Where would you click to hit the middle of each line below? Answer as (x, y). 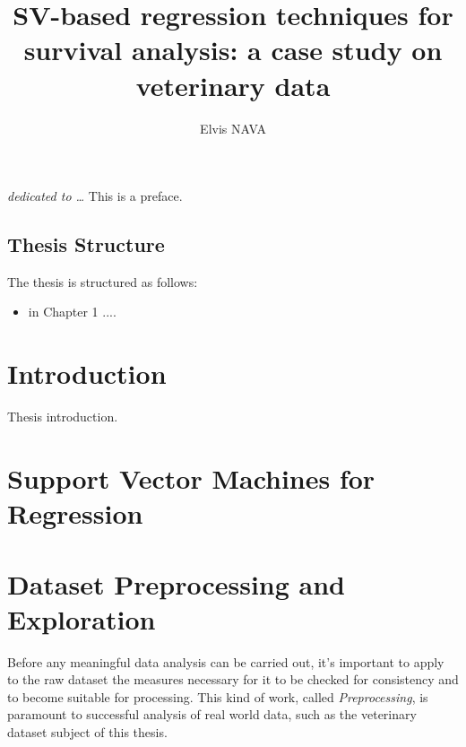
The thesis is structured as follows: (103, 281)
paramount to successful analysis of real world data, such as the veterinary (212, 714)
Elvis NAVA (233, 128)
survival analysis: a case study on (233, 50)
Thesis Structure (86, 244)
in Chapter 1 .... (72, 312)
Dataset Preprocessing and (176, 583)
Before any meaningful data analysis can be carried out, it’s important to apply (226, 661)
